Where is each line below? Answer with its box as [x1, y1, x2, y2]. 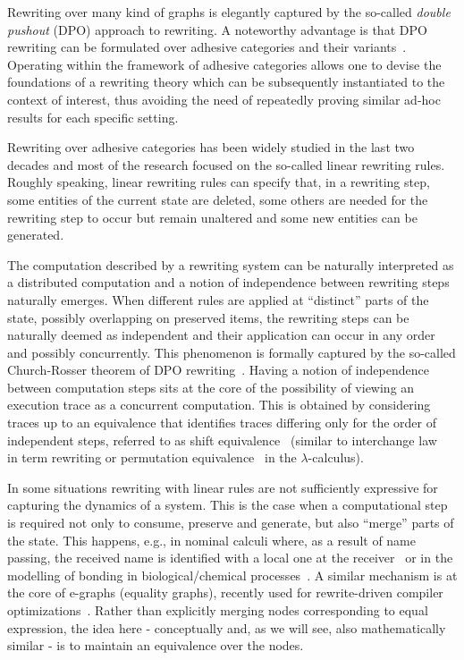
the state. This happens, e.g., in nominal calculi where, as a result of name [7, 530, 417, 549]
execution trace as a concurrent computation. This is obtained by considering [7, 395, 431, 414]
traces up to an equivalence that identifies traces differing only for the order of [7, 413, 436, 432]
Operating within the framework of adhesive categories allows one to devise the [7, 55, 442, 73]
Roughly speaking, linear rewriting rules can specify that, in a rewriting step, [7, 173, 430, 191]
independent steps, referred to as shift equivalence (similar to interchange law [7, 430, 437, 449]
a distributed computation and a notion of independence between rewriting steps [7, 273, 450, 292]
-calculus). [308, 448, 364, 467]
